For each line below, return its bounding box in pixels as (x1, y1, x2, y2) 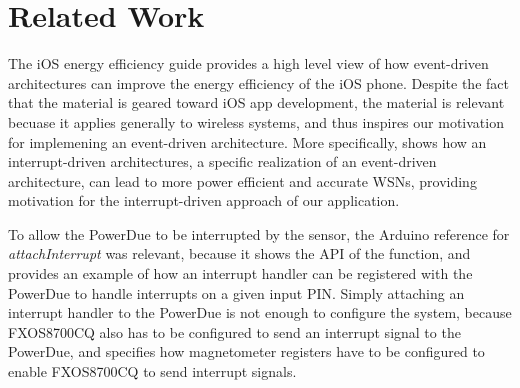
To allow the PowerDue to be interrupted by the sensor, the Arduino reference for (8, 223, 510, 244)
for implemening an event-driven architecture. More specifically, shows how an (8, 131, 487, 152)
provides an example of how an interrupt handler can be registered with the (8, 263, 473, 284)
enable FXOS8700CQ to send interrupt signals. (8, 361, 297, 382)
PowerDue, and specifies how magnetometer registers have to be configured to (8, 341, 485, 362)
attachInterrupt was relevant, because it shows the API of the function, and (8, 243, 471, 264)
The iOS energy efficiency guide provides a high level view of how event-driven (8, 53, 489, 74)
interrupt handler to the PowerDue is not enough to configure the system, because (8, 302, 512, 323)
